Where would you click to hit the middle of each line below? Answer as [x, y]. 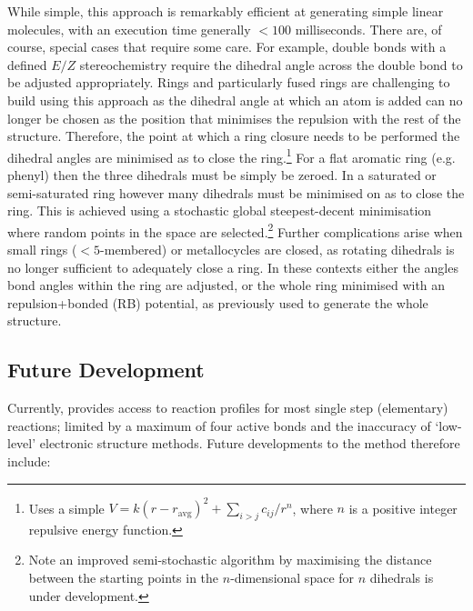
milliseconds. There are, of [368, 29]
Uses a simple [66, 508]
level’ [22, 443]
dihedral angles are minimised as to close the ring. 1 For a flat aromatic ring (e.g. [231, 155]
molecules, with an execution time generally [129, 29]
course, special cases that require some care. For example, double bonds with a [227, 47]
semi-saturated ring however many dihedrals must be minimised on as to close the [236, 192]
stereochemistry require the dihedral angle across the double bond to [271, 64]
